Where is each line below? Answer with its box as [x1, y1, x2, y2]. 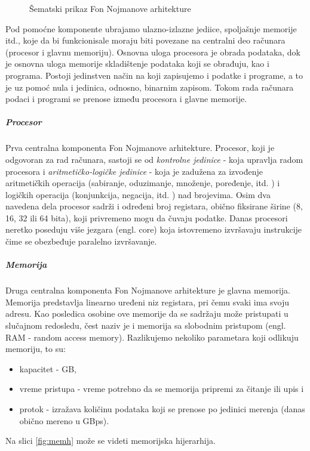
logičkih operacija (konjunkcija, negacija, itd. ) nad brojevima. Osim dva [5, 188, 271, 200]
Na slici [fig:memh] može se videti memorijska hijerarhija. [5, 434, 216, 447]
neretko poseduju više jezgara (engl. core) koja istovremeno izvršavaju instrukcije [5, 223, 302, 236]
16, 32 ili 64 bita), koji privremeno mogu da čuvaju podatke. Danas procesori [5, 211, 288, 224]
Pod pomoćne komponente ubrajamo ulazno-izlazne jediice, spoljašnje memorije [5, 22, 297, 35]
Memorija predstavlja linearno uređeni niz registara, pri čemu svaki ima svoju [5, 295, 290, 308]
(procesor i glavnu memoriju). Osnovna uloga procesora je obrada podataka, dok [5, 45, 301, 58]
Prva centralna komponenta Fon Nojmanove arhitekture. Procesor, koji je [5, 141, 275, 154]
